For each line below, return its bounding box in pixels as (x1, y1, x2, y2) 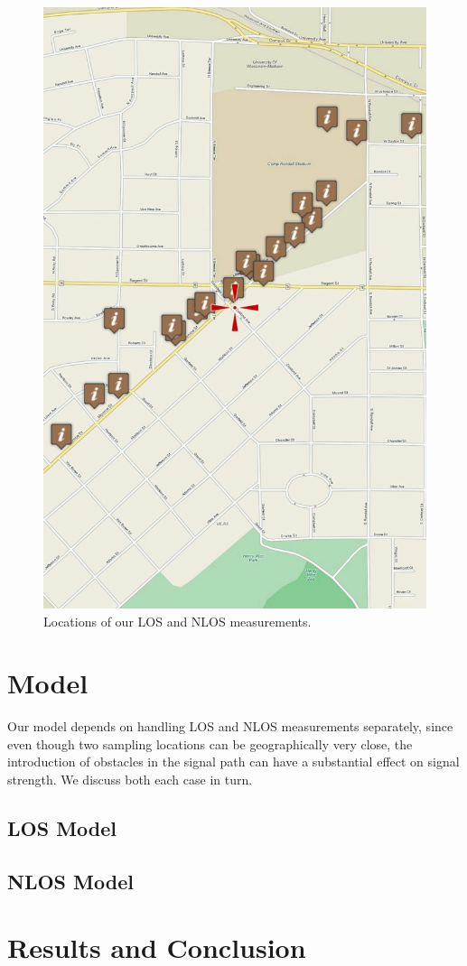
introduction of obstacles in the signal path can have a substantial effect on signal (7, 752, 460, 771)
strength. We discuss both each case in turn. (7, 770, 253, 788)
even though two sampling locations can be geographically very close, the (7, 734, 413, 753)
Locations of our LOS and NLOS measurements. (43, 611, 312, 630)
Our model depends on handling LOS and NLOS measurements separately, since (7, 717, 453, 736)
